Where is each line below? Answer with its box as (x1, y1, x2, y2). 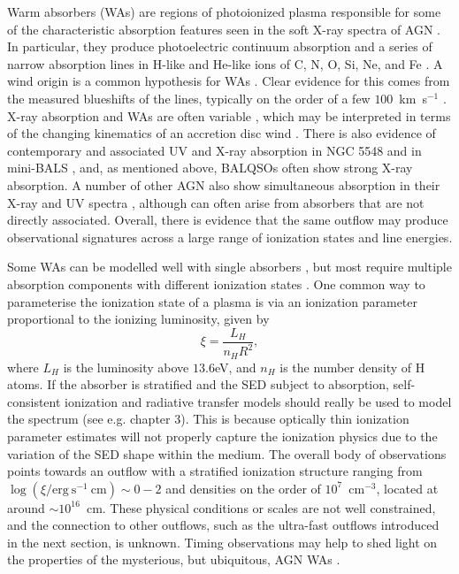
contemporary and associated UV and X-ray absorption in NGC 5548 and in (7, 141, 422, 159)
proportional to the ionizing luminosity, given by (7, 310, 270, 328)
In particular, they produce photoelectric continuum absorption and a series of (7, 37, 432, 56)
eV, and (214, 357, 256, 376)
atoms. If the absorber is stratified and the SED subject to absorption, (7, 375, 389, 394)
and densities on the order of (165, 478, 321, 497)
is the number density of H (279, 357, 425, 376)
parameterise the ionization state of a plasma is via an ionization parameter (7, 292, 418, 310)
